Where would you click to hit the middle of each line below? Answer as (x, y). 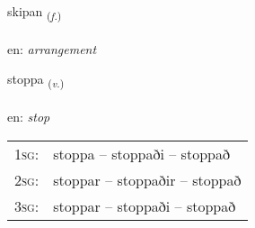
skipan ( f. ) (35, 12)
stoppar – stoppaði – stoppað (145, 205)
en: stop (29, 117)
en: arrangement (52, 48)
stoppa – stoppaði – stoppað (141, 153)
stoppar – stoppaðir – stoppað (147, 179)
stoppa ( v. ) (36, 80)
